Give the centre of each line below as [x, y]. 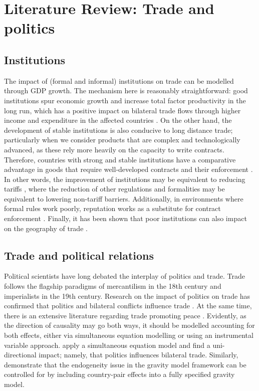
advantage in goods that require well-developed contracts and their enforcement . [128, 169]
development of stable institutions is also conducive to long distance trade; [118, 130]
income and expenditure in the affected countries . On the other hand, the [118, 120]
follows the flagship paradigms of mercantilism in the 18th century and [113, 286]
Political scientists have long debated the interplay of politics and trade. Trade [124, 276]
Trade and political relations [79, 255]
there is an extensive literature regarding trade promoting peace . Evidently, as [125, 315]
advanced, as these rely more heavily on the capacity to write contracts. [114, 149]
